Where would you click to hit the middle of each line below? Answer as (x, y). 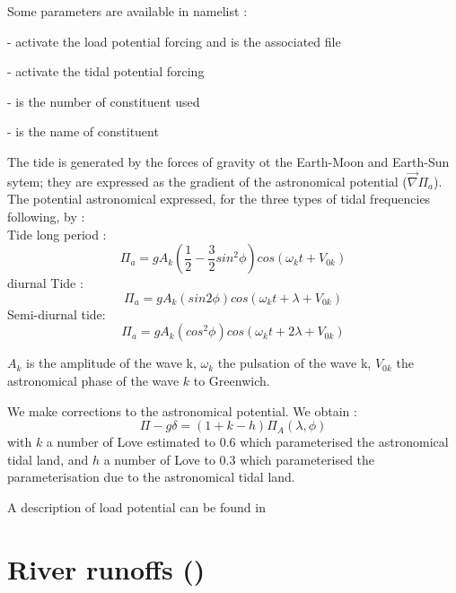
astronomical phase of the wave (93, 380)
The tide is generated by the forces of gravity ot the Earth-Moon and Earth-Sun (228, 161)
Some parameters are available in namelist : (127, 11)
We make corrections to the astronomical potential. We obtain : (182, 410)
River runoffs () (106, 568)
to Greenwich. (232, 380)
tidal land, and (48, 459)
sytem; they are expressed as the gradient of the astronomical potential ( (207, 181)
